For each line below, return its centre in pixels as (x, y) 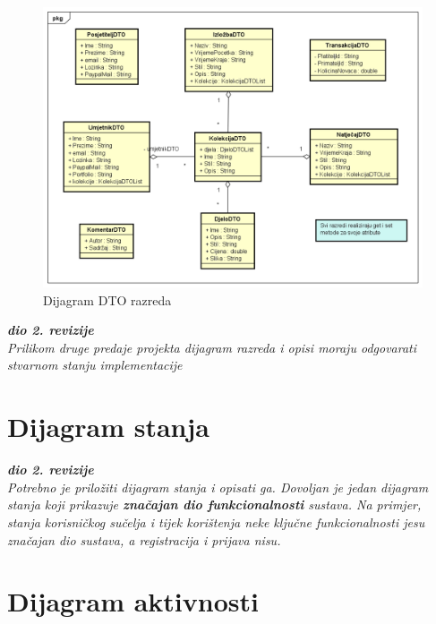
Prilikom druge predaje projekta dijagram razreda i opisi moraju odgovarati (212, 347)
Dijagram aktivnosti (133, 601)
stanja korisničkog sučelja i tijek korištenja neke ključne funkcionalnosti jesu (216, 521)
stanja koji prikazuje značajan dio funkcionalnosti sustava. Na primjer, (214, 504)
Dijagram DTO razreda (107, 299)
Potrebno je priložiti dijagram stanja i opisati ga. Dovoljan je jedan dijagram (218, 487)
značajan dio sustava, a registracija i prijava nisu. (144, 539)
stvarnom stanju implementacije (95, 365)
